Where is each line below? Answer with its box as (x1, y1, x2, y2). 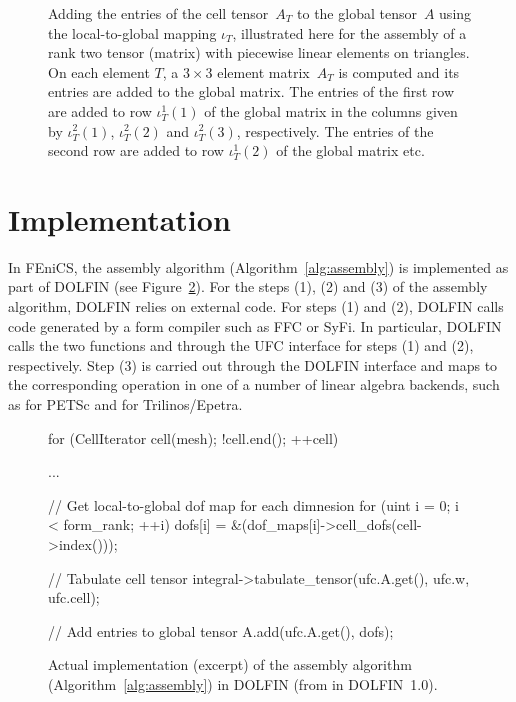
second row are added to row (48, 140, 224, 161)
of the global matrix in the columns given (204, 100, 458, 121)
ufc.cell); (48, 587, 100, 608)
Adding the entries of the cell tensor (48, 3, 269, 23)
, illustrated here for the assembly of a (232, 22, 467, 43)
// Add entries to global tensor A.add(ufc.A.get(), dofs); (48, 620, 394, 641)
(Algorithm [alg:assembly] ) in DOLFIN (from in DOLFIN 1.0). (48, 673, 438, 694)
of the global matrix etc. (276, 140, 425, 161)
